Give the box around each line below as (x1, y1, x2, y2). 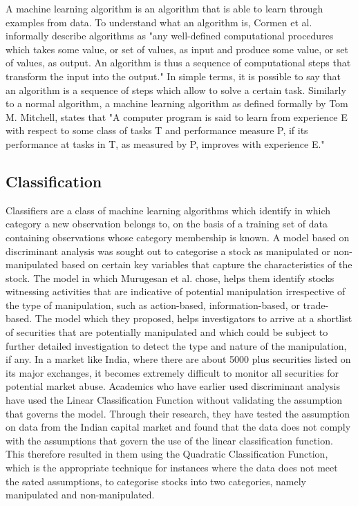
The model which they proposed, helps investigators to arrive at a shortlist (35, 311, 352, 326)
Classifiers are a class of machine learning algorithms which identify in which (6, 203, 330, 217)
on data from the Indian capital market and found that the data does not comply (6, 420, 351, 434)
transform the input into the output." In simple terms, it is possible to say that (6, 68, 341, 83)
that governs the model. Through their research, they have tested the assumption (6, 406, 350, 420)
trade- (303, 297, 329, 312)
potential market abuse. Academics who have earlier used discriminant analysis (6, 379, 340, 393)
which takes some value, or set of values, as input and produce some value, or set (6, 41, 349, 56)
